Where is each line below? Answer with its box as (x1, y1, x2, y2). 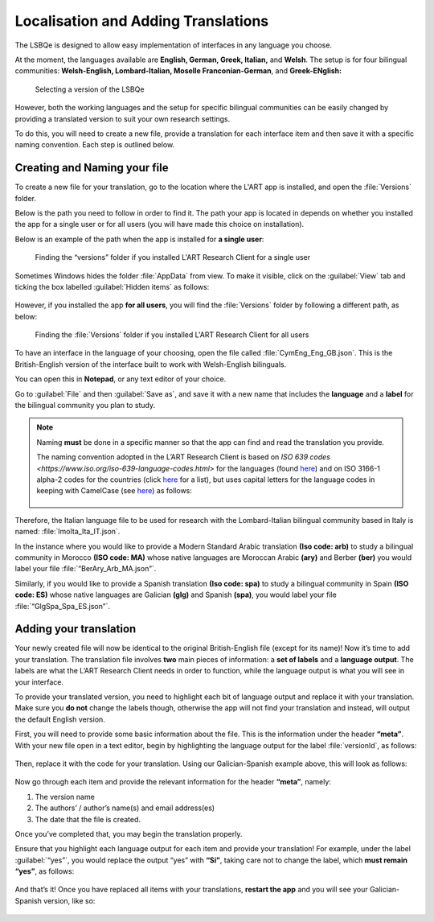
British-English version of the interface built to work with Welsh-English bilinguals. (14, 359, 287, 369)
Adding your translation (14, 622, 137, 636)
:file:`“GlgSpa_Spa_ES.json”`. (14, 601, 110, 611)
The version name (35, 792, 96, 801)
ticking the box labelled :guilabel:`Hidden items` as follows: (14, 282, 210, 291)
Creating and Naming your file (14, 161, 169, 175)
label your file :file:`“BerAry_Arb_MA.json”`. (14, 564, 157, 574)
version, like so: (43, 895, 96, 905)
